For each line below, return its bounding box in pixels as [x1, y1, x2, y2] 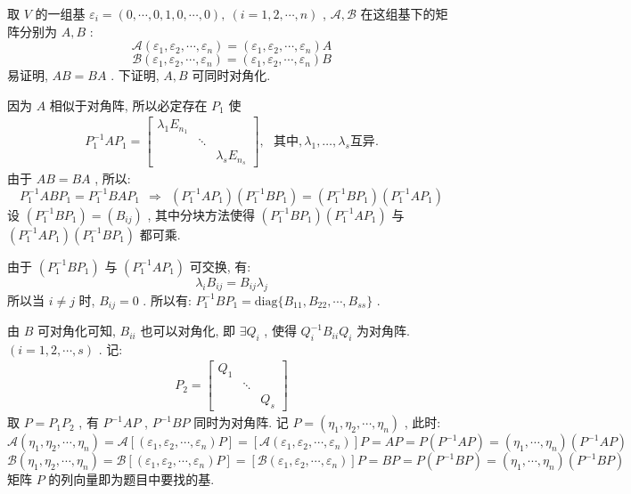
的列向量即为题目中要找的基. [48, 470, 215, 489]
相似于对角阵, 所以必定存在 [49, 95, 208, 114]
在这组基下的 [360, 4, 436, 22]
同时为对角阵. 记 [193, 413, 289, 432]
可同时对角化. [192, 66, 271, 85]
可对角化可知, [37, 321, 116, 340]
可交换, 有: [189, 256, 251, 275]
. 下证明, [111, 66, 160, 85]
